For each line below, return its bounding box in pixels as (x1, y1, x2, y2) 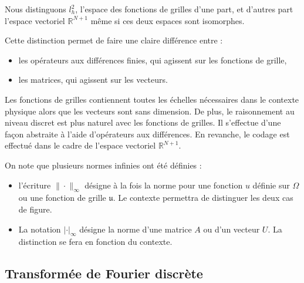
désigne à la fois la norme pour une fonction (85, 178, 243, 191)
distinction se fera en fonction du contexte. (18, 235, 173, 248)
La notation (18, 223, 61, 235)
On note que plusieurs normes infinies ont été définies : (5, 159, 202, 171)
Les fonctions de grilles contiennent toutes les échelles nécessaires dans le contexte (5, 93, 299, 105)
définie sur (252, 178, 290, 191)
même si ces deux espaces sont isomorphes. (90, 14, 245, 26)
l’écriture (18, 178, 51, 191)
